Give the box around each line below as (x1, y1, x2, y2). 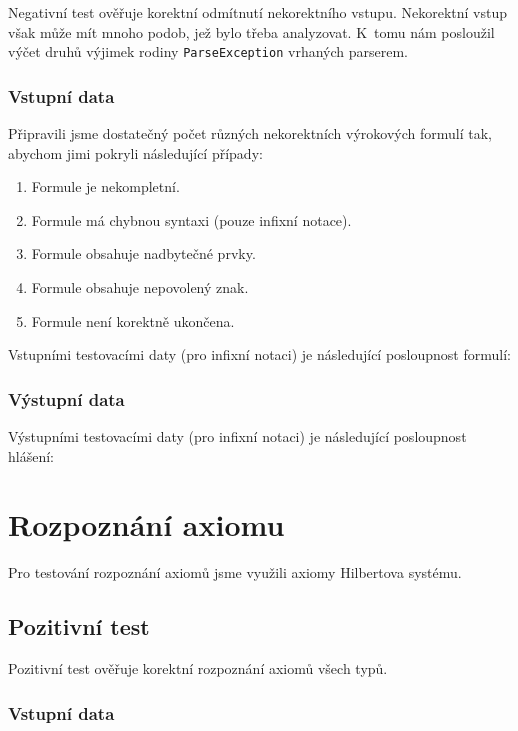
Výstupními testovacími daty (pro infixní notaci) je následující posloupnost (8, 426, 467, 447)
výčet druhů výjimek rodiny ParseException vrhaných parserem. (8, 41, 409, 62)
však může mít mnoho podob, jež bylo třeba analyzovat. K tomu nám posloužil (8, 21, 495, 42)
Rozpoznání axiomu (8, 504, 285, 545)
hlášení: (8, 445, 54, 466)
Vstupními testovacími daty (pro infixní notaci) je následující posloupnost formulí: (8, 344, 511, 365)
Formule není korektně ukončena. (31, 310, 235, 331)
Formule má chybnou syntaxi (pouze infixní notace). (31, 209, 352, 230)
